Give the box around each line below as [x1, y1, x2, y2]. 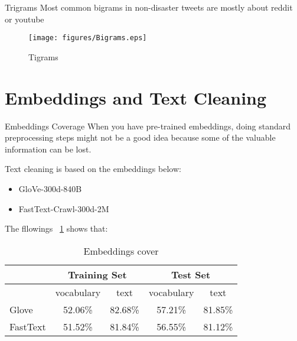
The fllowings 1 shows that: [5, 222, 108, 235]
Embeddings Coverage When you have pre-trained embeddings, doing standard [5, 119, 291, 132]
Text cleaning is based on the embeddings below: [5, 163, 181, 175]
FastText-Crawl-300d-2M [18, 202, 109, 215]
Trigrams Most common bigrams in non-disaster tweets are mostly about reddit [5, 1, 293, 13]
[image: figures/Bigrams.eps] [28, 34, 147, 43]
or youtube [5, 12, 44, 25]
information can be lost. [5, 142, 92, 155]
